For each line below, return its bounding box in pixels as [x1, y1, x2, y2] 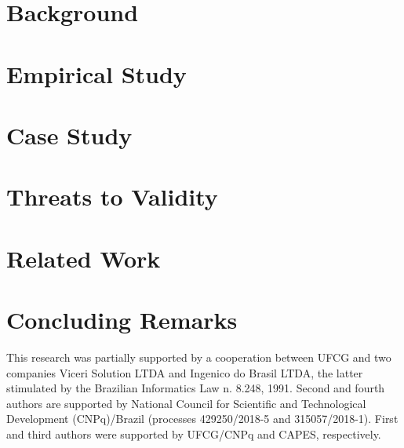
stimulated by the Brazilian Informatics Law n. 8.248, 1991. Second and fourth [6, 380, 385, 396]
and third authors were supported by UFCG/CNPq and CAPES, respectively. [6, 425, 381, 442]
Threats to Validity [6, 180, 218, 213]
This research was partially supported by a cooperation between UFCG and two [6, 349, 391, 365]
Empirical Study [6, 57, 187, 89]
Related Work [6, 242, 161, 274]
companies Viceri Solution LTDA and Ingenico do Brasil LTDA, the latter [6, 364, 363, 381]
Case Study [6, 118, 133, 151]
